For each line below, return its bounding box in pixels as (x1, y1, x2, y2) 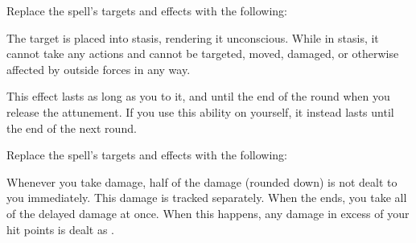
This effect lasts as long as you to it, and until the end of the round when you (6, 88, 390, 105)
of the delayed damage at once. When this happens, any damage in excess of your (6, 204, 410, 221)
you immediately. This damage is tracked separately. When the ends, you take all (6, 189, 407, 206)
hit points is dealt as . (6, 220, 115, 237)
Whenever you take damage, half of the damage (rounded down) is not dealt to (6, 173, 397, 190)
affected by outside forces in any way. (6, 60, 191, 77)
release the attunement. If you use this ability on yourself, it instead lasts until (6, 103, 394, 120)
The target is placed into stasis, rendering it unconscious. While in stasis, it (6, 29, 379, 46)
